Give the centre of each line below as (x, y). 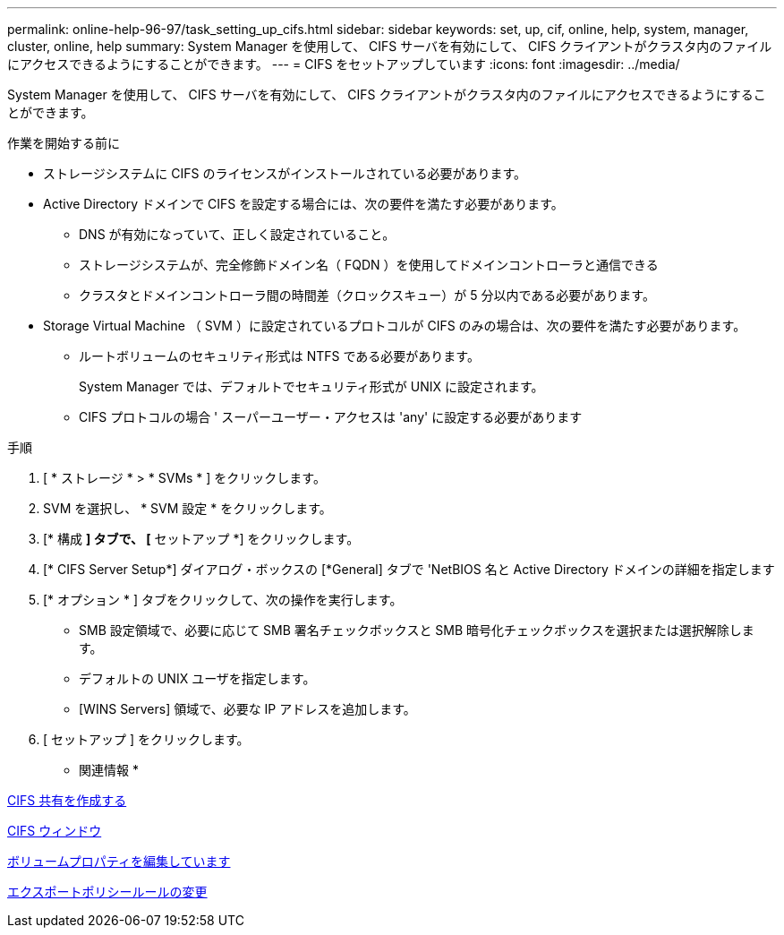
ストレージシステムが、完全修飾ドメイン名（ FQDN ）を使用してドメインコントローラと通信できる (369, 265)
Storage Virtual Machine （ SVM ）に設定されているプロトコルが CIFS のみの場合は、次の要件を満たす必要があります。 (395, 326)
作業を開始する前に (64, 143)
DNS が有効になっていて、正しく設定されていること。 (237, 234)
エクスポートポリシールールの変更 (107, 892)
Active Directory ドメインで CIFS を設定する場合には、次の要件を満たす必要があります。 (303, 204)
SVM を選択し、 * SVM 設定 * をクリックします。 (187, 508)
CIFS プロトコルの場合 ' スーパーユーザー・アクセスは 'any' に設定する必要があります (331, 417)
